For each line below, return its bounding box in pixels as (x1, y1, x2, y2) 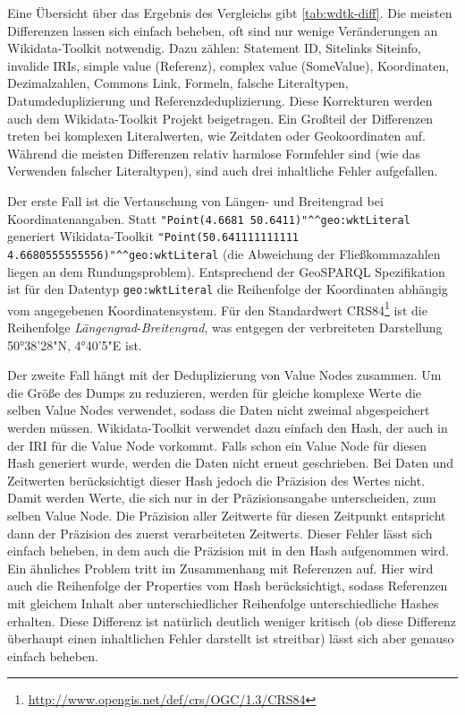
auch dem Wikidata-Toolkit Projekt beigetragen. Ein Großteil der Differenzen (7, 108, 434, 127)
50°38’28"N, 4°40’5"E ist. (7, 335, 142, 354)
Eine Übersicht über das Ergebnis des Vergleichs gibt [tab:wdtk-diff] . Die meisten (7, 4, 452, 22)
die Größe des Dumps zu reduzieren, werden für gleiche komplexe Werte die (7, 383, 422, 401)
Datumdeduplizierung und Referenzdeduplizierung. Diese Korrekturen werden (7, 90, 433, 109)
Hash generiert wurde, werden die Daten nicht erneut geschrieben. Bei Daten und (7, 453, 454, 472)
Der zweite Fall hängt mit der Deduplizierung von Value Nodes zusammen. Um (7, 366, 442, 384)
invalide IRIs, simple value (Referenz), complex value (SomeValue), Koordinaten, (7, 56, 450, 74)
